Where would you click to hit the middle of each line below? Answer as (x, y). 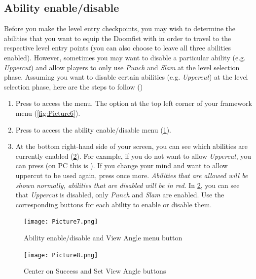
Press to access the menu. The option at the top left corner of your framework (134, 103)
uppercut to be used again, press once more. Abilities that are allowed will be (132, 175)
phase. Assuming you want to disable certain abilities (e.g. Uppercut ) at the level (126, 77)
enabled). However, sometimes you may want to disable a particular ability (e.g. (125, 57)
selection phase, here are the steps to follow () (73, 86)
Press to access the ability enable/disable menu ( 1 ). (93, 129)
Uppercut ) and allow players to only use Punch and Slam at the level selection (122, 67)
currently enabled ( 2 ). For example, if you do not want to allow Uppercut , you (133, 156)
